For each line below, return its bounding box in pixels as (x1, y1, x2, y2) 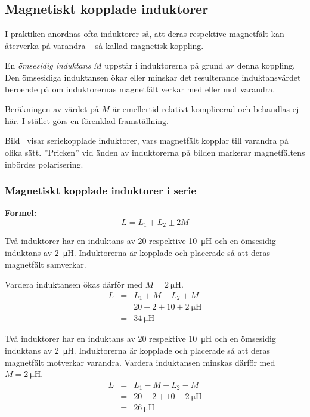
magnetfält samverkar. (5, 258, 86, 270)
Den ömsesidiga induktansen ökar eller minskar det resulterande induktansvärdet (5, 70, 301, 83)
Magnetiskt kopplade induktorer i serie (5, 183, 197, 198)
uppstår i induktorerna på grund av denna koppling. (104, 59, 295, 72)
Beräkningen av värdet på (5, 103, 99, 115)
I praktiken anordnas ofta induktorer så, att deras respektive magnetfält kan (5, 27, 284, 40)
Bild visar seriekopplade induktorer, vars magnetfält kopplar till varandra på (5, 134, 289, 147)
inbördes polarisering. (5, 157, 83, 170)
